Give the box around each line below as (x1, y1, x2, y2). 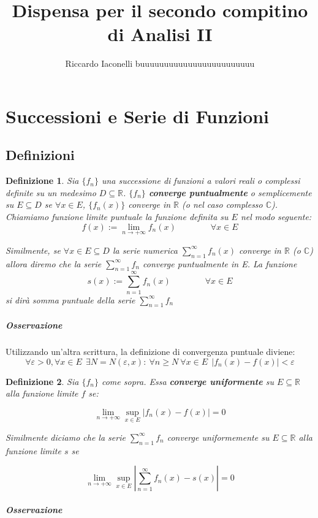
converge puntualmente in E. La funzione (142, 257, 297, 270)
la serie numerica (112, 243, 178, 256)
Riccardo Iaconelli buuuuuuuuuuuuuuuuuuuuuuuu (65, 57, 255, 70)
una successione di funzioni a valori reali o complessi (101, 174, 300, 187)
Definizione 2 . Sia (6, 375, 79, 387)
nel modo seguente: (240, 210, 312, 223)
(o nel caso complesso (182, 198, 263, 211)
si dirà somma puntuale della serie (6, 293, 135, 306)
